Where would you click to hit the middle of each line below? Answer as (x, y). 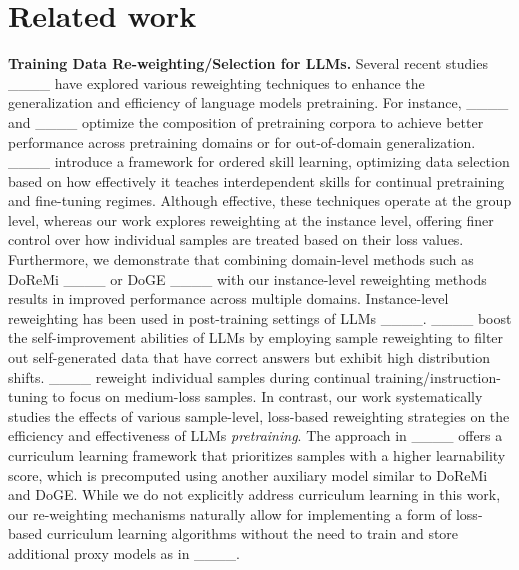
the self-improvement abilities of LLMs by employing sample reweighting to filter (256, 337)
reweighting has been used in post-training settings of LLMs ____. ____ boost (260, 317)
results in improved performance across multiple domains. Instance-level (228, 298)
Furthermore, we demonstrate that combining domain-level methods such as (241, 259)
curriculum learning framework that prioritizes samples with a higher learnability (257, 455)
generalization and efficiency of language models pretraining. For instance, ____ (258, 102)
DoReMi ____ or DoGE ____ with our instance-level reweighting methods (247, 278)
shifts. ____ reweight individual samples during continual (189, 376)
